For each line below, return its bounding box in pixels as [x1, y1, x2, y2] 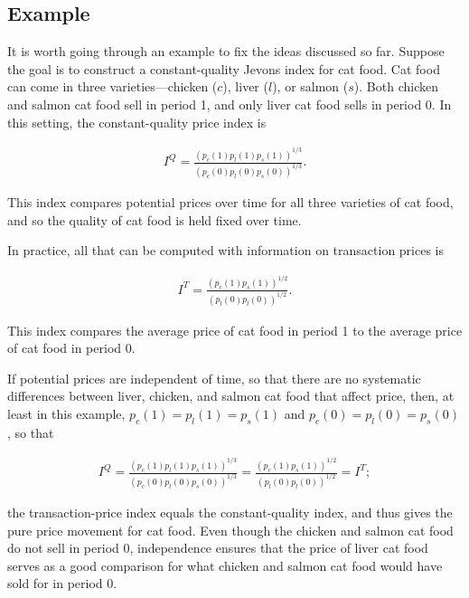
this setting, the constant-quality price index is [7, 112, 267, 131]
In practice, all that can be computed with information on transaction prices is [7, 241, 445, 260]
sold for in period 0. [7, 574, 117, 593]
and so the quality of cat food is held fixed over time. [7, 210, 302, 229]
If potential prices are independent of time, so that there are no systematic [7, 368, 421, 387]
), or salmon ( [272, 77, 349, 96]
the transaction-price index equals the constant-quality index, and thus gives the [7, 503, 453, 522]
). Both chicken [353, 77, 438, 96]
